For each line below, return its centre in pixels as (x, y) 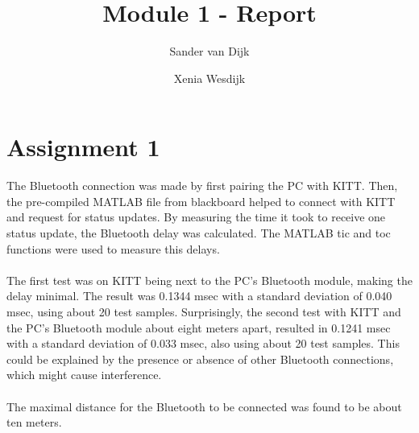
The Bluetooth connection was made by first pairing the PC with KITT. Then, (202, 186)
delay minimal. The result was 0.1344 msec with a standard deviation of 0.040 (199, 296)
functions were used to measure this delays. (113, 248)
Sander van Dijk (209, 51)
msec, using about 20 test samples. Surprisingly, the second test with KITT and (204, 311)
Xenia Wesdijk (209, 78)
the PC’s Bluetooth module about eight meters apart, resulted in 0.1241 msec (199, 327)
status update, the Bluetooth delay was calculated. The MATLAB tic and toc (199, 233)
